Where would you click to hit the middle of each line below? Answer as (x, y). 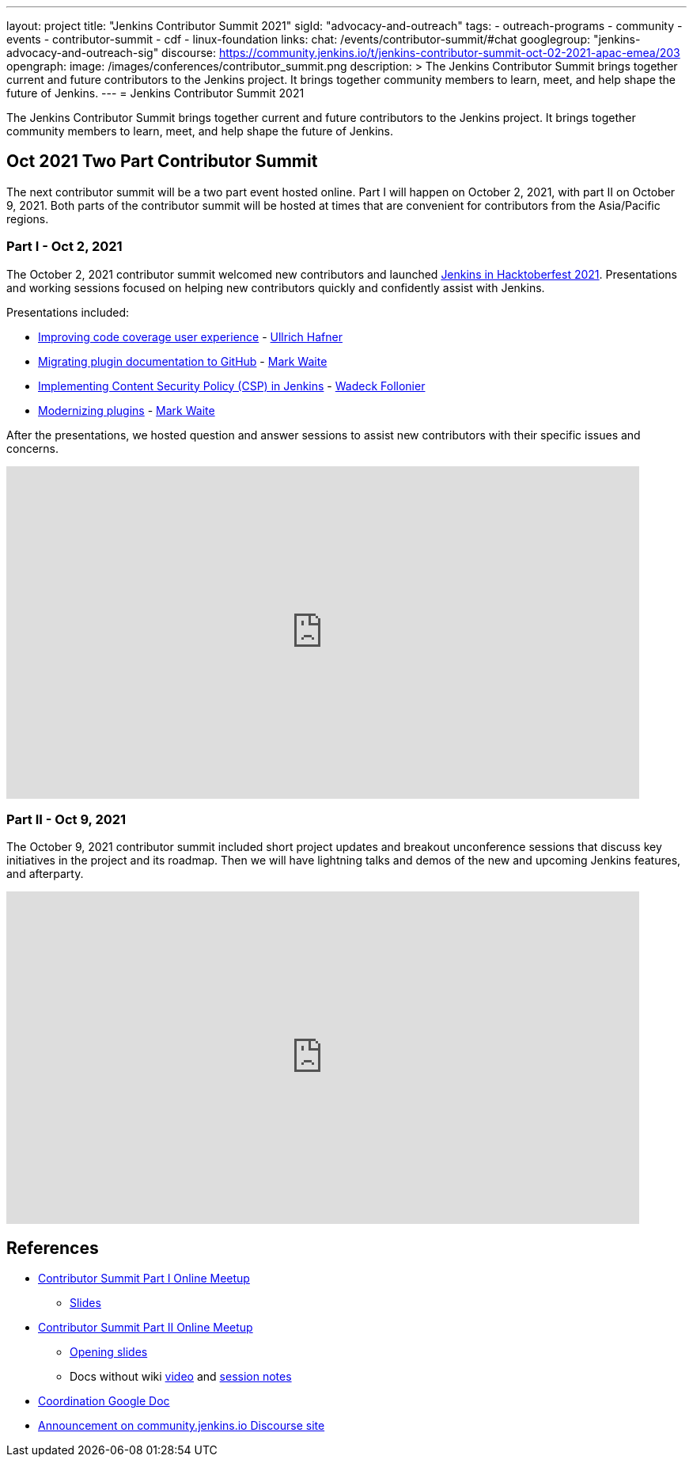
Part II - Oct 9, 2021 (66, 819)
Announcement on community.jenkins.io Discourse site (182, 1426)
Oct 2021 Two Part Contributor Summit (162, 161)
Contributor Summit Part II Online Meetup (146, 1328)
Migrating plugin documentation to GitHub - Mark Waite (183, 361)
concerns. (33, 448)
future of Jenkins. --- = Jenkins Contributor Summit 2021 (155, 93)
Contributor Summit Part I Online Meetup (144, 1279)
